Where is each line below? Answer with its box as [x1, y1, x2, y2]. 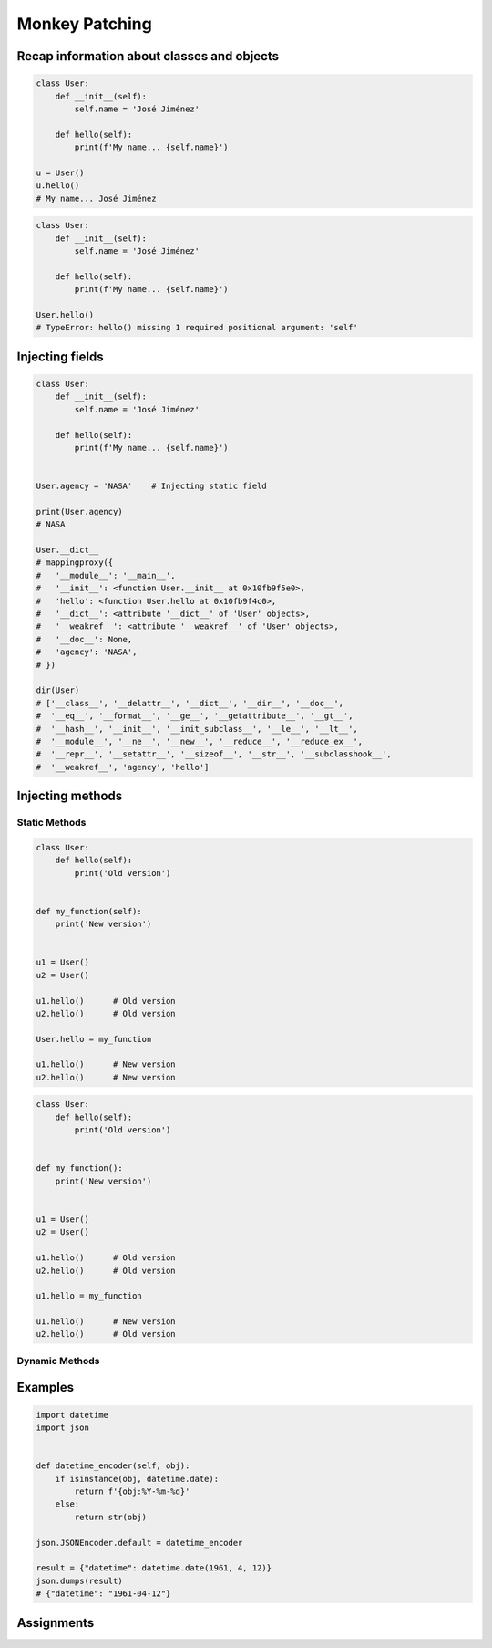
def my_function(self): [36, 906, 143, 916]
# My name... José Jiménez [36, 193, 157, 203]
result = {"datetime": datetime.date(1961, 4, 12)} [36, 1563, 272, 1573]
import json [36, 1423, 90, 1433]
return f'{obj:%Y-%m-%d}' [74, 1486, 190, 1497]
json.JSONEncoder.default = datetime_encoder [36, 1538, 243, 1548]
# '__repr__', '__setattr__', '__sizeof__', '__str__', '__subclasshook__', [36, 749, 392, 759]
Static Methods [16, 817, 87, 829]
